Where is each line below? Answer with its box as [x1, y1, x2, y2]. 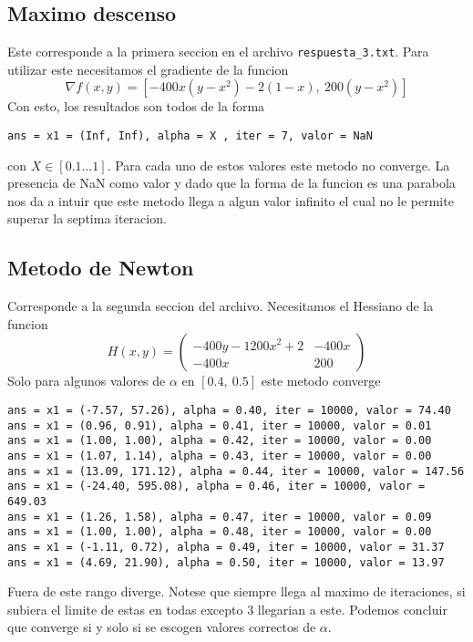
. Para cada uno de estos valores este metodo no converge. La [107, 155, 450, 174]
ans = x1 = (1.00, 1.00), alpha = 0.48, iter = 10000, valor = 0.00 [7, 525, 432, 539]
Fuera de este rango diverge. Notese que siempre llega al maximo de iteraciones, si [7, 582, 466, 601]
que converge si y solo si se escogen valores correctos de [7, 617, 316, 637]
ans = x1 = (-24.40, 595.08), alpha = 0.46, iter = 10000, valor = [7, 480, 426, 493]
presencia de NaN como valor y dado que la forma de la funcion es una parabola [7, 173, 456, 192]
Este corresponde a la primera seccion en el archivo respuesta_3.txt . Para [7, 42, 429, 61]
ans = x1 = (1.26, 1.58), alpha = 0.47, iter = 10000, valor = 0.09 [7, 510, 432, 523]
